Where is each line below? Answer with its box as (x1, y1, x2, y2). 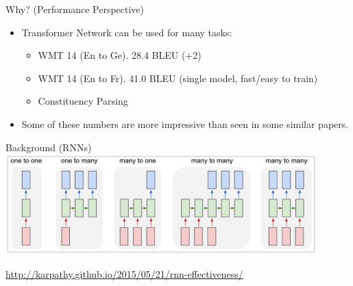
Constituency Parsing (38, 94, 128, 108)
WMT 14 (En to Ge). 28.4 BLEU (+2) (38, 48, 202, 62)
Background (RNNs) (5, 140, 92, 154)
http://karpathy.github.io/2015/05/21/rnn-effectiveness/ (5, 266, 243, 281)
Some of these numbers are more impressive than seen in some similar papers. (21, 116, 349, 131)
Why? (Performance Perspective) (5, 2, 145, 16)
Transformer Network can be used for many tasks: (21, 25, 232, 39)
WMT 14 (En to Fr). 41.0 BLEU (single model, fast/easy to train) (38, 70, 318, 85)
